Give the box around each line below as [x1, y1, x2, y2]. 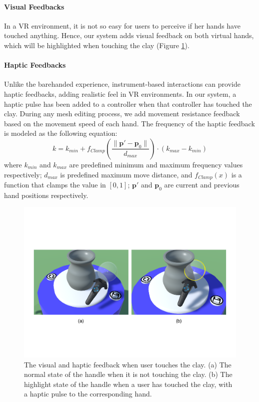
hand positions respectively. [4, 189, 88, 200]
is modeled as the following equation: [4, 128, 117, 138]
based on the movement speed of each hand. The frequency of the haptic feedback [4, 118, 255, 128]
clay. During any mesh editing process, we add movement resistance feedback [4, 108, 240, 119]
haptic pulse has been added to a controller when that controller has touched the [4, 98, 252, 109]
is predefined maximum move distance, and [60, 169, 192, 179]
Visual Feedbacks [4, 1, 64, 12]
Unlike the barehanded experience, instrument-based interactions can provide [4, 79, 240, 89]
